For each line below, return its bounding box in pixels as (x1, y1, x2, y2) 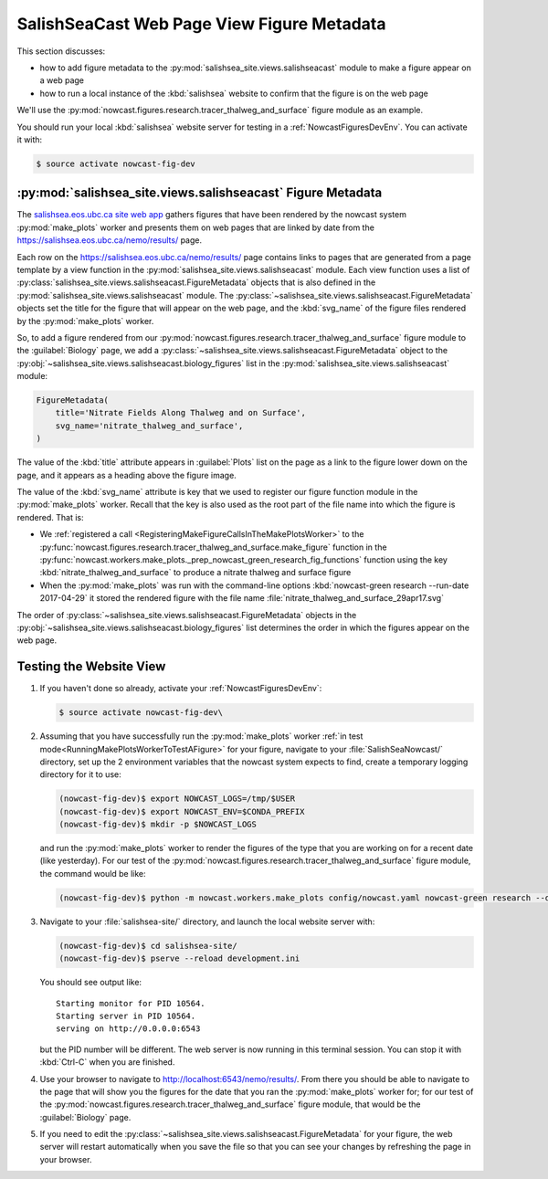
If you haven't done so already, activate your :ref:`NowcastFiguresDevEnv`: (39, 683, 322, 694)
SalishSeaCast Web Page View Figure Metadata (16, 14, 386, 34)
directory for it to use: (39, 769, 122, 780)
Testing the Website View (16, 658, 166, 675)
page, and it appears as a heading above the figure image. (16, 469, 237, 480)
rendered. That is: (16, 511, 84, 522)
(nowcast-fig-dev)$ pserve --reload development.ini (58, 953, 300, 963)
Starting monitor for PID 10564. (56, 998, 205, 1008)
